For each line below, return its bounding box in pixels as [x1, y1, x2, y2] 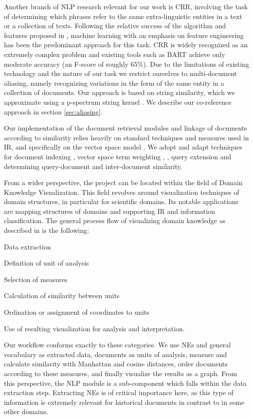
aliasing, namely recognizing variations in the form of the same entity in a [4, 77, 224, 88]
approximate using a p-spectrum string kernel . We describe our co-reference [4, 96, 232, 107]
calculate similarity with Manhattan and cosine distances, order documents [4, 359, 228, 369]
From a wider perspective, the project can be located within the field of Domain [4, 177, 243, 188]
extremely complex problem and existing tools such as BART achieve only [4, 49, 225, 59]
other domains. [4, 406, 49, 417]
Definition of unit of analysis [4, 258, 89, 268]
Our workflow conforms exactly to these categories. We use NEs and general [4, 340, 231, 350]
